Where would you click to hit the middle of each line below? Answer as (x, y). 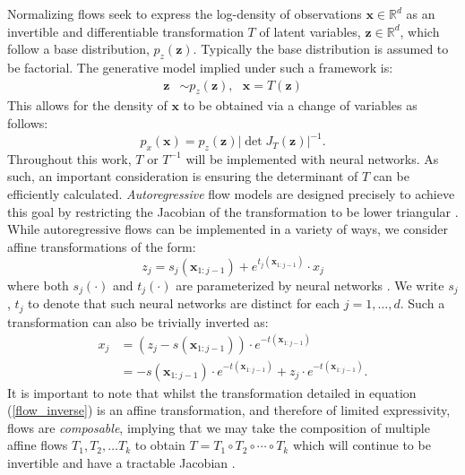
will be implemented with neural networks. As (312, 158)
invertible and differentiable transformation (125, 31)
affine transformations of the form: (102, 246)
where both (38, 285)
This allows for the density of (87, 105)
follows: (28, 123)
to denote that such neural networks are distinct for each (184, 303)
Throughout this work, (69, 158)
